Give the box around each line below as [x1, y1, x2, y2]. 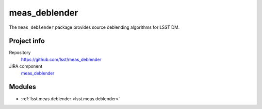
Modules [9, 83, 36, 91]
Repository [9, 50, 31, 55]
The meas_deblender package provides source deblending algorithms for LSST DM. [9, 24, 180, 30]
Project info [9, 37, 45, 45]
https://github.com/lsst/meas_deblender [21, 56, 102, 62]
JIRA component [9, 63, 43, 69]
